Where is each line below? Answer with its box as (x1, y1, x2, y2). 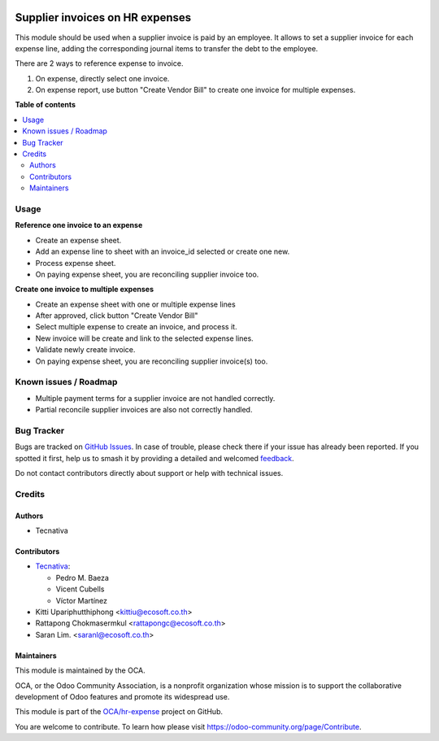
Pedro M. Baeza (55, 573, 110, 582)
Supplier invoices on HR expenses (15, 11, 192, 24)
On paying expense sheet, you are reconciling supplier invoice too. (35, 269, 259, 279)
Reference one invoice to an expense (15, 220, 143, 230)
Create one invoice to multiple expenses (15, 285, 154, 294)
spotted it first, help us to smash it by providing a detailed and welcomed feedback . (15, 453, 294, 463)
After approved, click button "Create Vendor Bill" (35, 311, 198, 320)
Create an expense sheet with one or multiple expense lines (35, 299, 236, 309)
